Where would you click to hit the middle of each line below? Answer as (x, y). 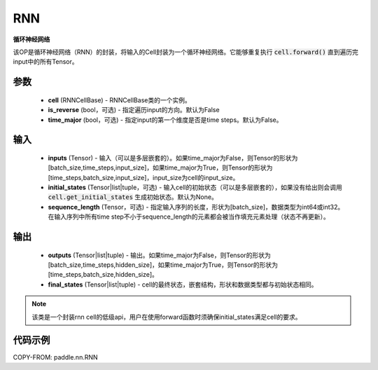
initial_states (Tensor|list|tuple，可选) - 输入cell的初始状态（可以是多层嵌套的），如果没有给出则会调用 (195, 187)
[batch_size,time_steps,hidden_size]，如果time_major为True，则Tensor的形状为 (163, 265)
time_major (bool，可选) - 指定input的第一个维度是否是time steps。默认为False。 (165, 120)
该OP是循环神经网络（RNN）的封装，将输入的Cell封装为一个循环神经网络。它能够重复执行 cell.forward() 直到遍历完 (185, 52)
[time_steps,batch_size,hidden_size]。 (103, 275)
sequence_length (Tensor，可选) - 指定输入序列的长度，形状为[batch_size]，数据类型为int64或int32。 (196, 207)
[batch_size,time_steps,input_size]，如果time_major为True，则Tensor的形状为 (160, 167)
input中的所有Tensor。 (45, 62)
